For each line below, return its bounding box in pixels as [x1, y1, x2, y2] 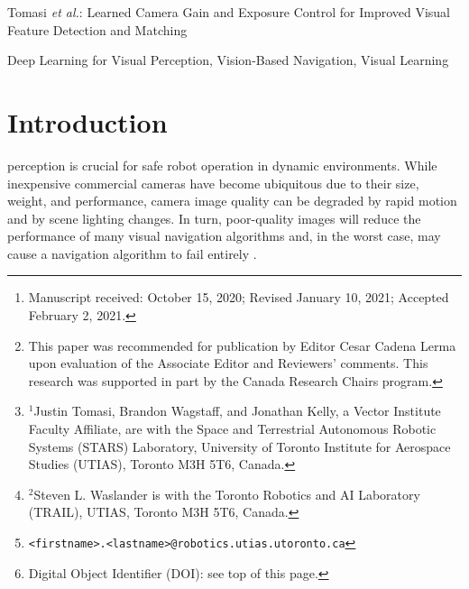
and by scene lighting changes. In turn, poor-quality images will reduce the [7, 208, 421, 227]
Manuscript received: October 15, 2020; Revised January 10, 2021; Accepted [28, 288, 449, 307]
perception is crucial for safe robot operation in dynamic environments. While [7, 155, 437, 174]
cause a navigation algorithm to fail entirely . [7, 244, 257, 262]
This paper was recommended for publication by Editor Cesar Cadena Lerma [28, 336, 456, 354]
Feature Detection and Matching [7, 20, 188, 39]
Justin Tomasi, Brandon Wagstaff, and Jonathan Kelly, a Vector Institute [33, 401, 441, 420]
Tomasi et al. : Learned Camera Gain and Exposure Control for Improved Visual [7, 3, 451, 21]
